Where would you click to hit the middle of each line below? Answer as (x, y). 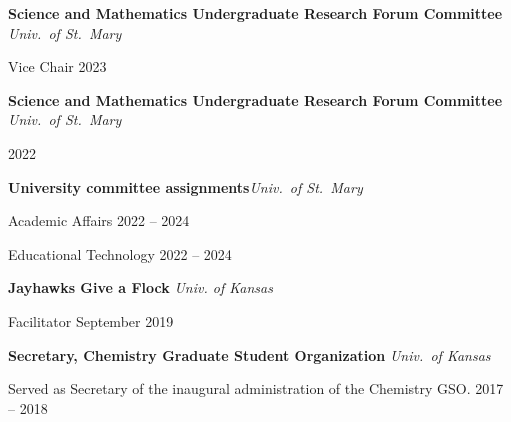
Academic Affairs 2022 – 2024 (99, 220)
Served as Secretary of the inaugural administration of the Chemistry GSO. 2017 (256, 388)
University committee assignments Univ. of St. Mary (185, 186)
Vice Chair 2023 (57, 66)
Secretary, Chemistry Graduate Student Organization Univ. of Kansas (249, 354)
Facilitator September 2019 (91, 320)
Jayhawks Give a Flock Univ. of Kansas (140, 287)
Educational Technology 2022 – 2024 (120, 253)
